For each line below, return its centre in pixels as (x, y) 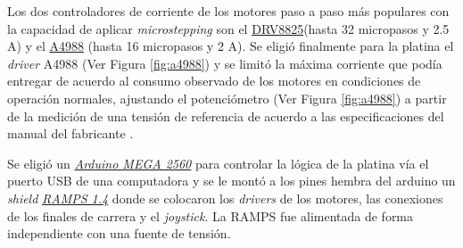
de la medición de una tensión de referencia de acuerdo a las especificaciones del (226, 116)
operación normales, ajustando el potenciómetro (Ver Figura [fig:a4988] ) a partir (227, 98)
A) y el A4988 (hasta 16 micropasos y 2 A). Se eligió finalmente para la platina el (231, 46)
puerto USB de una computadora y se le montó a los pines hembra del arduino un (231, 181)
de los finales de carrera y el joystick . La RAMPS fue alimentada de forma (211, 215)
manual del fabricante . (70, 133)
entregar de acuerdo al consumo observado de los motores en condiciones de (214, 81)
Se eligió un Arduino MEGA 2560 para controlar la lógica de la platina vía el (218, 163)
